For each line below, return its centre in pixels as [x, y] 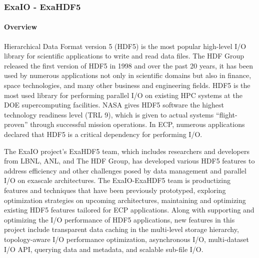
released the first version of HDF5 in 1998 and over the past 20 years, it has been [129, 65]
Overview [21, 27]
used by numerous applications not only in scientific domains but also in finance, [128, 75]
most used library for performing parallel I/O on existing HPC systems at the [123, 95]
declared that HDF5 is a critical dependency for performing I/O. [103, 134]
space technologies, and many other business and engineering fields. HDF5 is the [127, 85]
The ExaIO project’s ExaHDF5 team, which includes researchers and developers [127, 151]
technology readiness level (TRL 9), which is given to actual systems [109, 114]
